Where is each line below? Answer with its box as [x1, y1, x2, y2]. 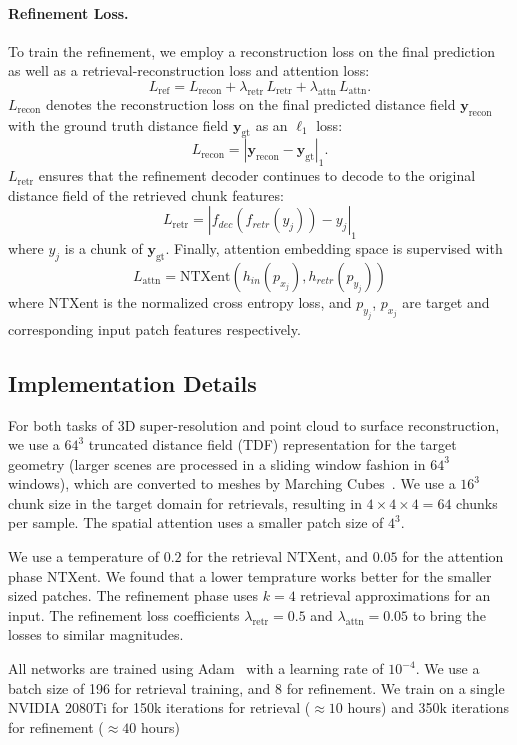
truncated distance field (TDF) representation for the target [88, 434, 457, 455]
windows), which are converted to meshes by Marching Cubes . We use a [8, 473, 456, 494]
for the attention [402, 546, 504, 567]
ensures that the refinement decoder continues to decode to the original [38, 165, 476, 186]
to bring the [412, 604, 486, 625]
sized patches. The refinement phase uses [8, 585, 259, 606]
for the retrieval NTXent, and [186, 546, 369, 567]
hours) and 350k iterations [347, 697, 510, 718]
